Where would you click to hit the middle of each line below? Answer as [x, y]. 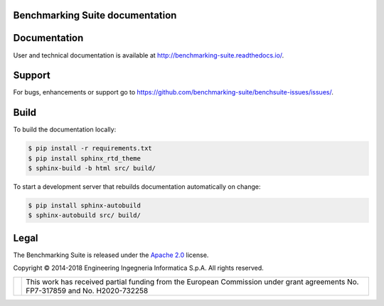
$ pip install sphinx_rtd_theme [85, 158]
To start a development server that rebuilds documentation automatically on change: [137, 187]
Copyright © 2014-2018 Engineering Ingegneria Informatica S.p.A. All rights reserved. [139, 268]
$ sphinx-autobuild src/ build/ [85, 215]
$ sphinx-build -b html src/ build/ [92, 168]
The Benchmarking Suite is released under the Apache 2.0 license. [111, 255]
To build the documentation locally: [65, 130]
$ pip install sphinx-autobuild [85, 206]
